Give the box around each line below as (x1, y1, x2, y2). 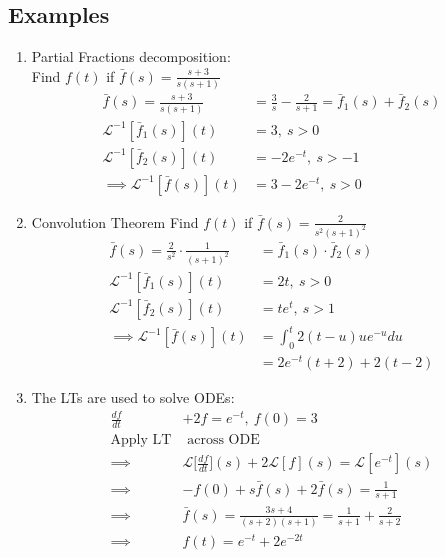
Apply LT (110, 433, 172, 448)
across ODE (187, 433, 260, 448)
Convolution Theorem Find (31, 211, 199, 232)
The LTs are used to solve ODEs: (31, 387, 235, 408)
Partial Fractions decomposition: (31, 46, 231, 67)
